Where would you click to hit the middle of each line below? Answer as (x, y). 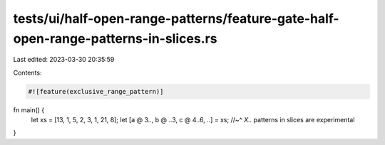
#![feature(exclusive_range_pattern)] (96, 91)
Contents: (27, 72)
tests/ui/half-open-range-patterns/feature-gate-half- (176, 18)
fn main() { (29, 109)
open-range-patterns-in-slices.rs (115, 38)
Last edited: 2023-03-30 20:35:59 (64, 60)
